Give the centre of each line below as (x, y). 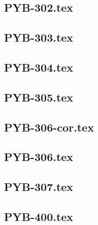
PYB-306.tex (39, 157)
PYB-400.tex (39, 216)
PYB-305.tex (39, 97)
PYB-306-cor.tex (49, 127)
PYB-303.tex (39, 37)
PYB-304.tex (39, 67)
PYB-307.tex (39, 187)
